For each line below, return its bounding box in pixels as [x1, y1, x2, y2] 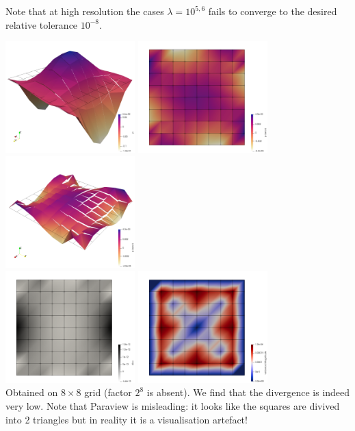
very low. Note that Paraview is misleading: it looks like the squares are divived [5, 399, 340, 413]
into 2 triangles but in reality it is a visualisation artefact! [5, 412, 248, 426]
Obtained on [5, 385, 58, 399]
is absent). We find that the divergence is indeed [146, 385, 350, 399]
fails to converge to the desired [208, 4, 337, 18]
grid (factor [84, 385, 132, 399]
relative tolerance [5, 17, 78, 32]
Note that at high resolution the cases [5, 4, 164, 18]
